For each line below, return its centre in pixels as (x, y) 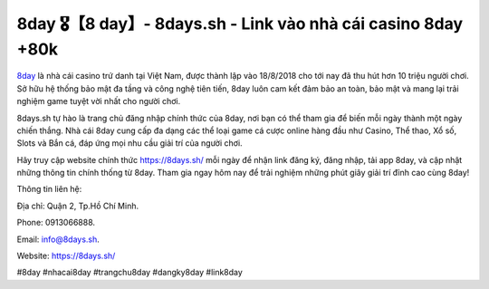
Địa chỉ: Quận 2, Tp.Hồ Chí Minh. (78, 206)
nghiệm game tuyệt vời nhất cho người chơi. (99, 101)
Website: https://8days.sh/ (66, 256)
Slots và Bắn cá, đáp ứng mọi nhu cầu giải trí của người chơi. (130, 143)
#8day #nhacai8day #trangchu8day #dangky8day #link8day (130, 273)
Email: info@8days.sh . (58, 239)
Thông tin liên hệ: (49, 189)
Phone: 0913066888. (56, 223)
